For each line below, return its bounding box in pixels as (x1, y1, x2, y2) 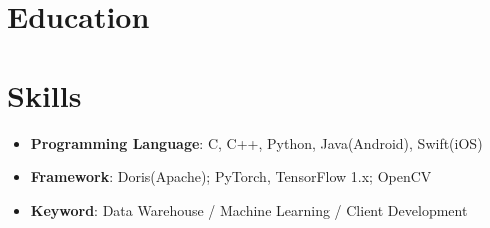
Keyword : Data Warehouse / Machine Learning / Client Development (30, 199, 468, 220)
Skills (7, 74, 82, 115)
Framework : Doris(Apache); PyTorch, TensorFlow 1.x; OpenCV (30, 166, 432, 187)
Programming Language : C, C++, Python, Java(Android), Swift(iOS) (30, 132, 483, 153)
